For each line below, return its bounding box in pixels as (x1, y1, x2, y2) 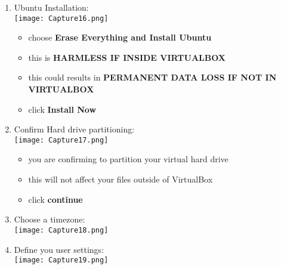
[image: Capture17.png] (14, 135, 109, 144)
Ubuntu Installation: (14, 1, 89, 13)
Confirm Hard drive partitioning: (14, 123, 135, 135)
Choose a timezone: (14, 213, 85, 225)
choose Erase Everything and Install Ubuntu (28, 31, 212, 44)
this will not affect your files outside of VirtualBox (28, 173, 213, 185)
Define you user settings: (14, 243, 104, 255)
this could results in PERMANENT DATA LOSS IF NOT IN (28, 71, 277, 84)
